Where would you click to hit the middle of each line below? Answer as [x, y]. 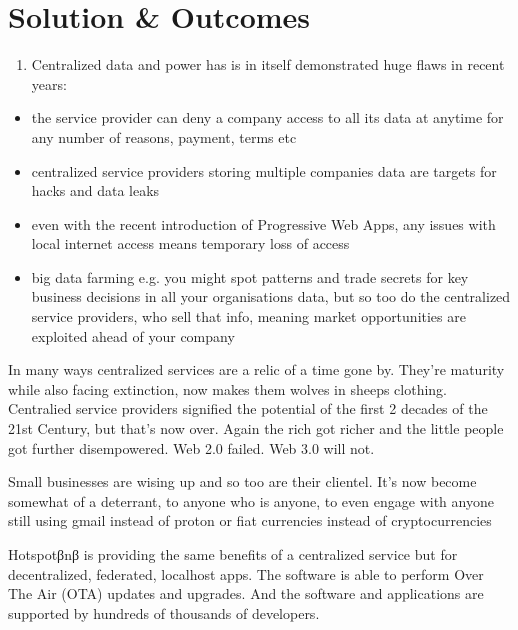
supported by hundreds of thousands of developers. [164, 612]
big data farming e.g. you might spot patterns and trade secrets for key [250, 276]
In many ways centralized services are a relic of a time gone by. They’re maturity [256, 369]
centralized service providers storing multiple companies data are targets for [264, 170]
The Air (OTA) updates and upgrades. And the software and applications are [246, 593]
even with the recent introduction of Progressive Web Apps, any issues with [263, 223]
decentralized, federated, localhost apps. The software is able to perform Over [246, 573]
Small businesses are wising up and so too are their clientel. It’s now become [242, 481]
